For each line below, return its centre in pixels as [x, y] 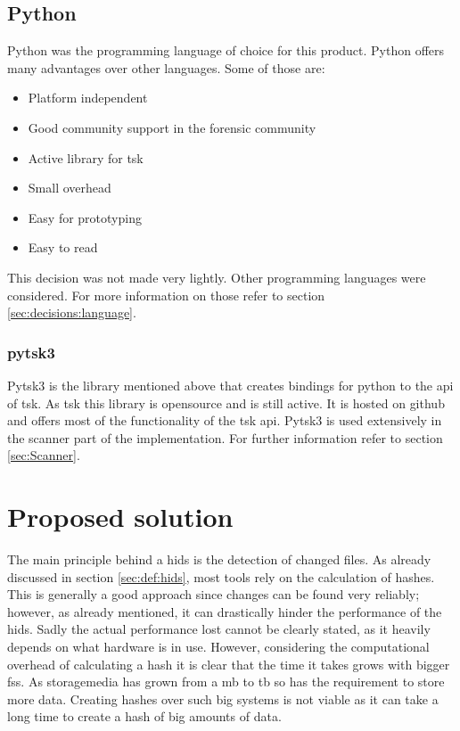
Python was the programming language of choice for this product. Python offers [226, 50]
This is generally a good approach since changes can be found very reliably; [214, 594]
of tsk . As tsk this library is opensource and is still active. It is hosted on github [226, 402]
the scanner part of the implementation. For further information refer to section [225, 437]
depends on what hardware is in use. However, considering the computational [218, 647]
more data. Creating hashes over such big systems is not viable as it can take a [223, 698]
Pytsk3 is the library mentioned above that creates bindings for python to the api [230, 385]
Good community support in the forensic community [172, 127]
